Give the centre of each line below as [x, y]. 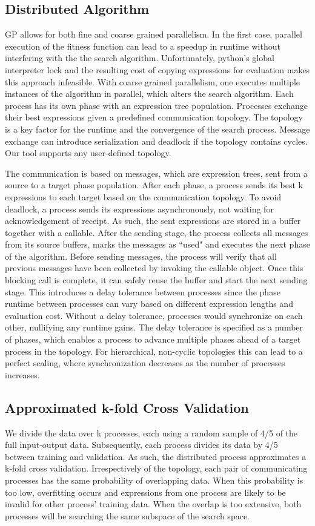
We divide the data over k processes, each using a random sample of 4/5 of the [151, 432]
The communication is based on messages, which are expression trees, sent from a [156, 173]
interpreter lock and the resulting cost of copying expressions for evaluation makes [157, 69]
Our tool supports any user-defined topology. [88, 153]
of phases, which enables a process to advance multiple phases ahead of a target [153, 339]
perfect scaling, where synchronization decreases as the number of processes [145, 363]
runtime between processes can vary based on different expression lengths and [149, 304]
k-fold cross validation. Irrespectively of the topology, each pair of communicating [156, 468]
